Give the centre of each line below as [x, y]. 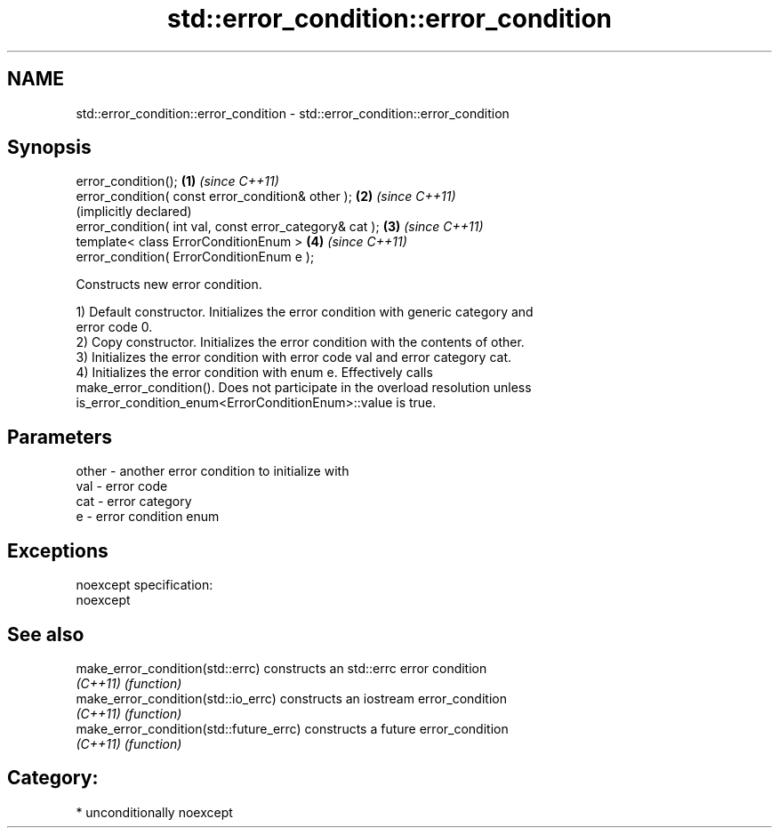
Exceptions [58, 550]
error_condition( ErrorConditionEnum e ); [195, 257]
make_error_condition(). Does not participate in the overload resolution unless [304, 388]
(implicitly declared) [134, 212]
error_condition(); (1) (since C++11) [177, 181]
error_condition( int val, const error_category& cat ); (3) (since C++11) [280, 227]
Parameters [60, 437]
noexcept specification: [145, 585]
